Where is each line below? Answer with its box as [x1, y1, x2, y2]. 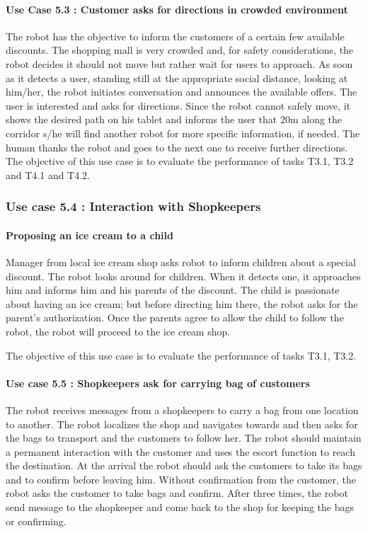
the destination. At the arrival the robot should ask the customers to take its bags [6, 458, 362, 473]
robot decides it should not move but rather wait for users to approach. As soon [6, 56, 353, 71]
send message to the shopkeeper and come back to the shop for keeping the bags [6, 500, 355, 515]
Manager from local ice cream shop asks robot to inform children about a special [6, 254, 356, 269]
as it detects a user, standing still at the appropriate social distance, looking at [6, 70, 348, 85]
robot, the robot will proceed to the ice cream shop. [6, 323, 231, 338]
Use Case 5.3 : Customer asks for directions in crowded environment [6, 1, 348, 16]
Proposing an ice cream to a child [6, 227, 173, 242]
